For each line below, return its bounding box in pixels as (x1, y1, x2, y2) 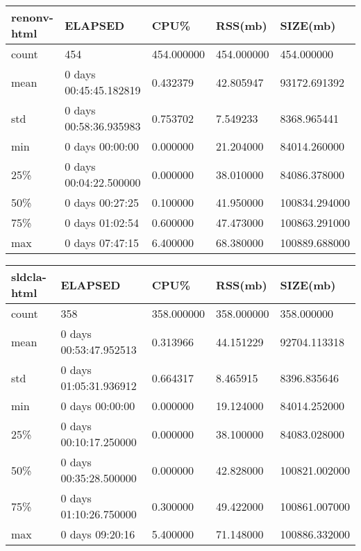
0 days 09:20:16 (60, 526, 135, 542)
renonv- (11, 9, 53, 25)
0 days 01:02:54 (65, 214, 139, 230)
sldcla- (11, 269, 47, 285)
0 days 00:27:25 (65, 194, 139, 210)
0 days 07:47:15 (65, 235, 139, 251)
